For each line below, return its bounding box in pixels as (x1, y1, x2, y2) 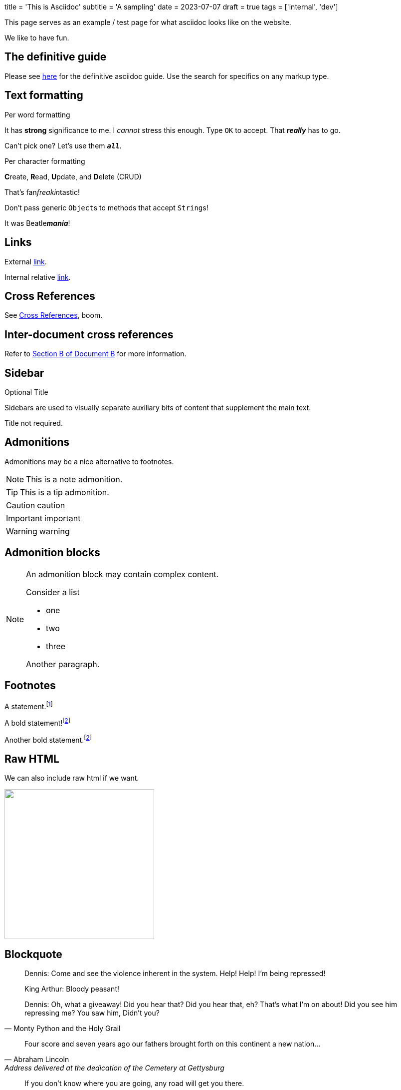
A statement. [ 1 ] (4, 700, 53, 711)
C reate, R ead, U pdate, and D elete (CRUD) (4, 172, 142, 181)
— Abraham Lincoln (4, 1055, 69, 1064)
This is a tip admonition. (20, 487, 109, 497)
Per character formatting (4, 156, 85, 165)
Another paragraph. (26, 659, 100, 669)
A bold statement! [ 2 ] (4, 717, 70, 727)
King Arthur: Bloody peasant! (24, 985, 119, 994)
